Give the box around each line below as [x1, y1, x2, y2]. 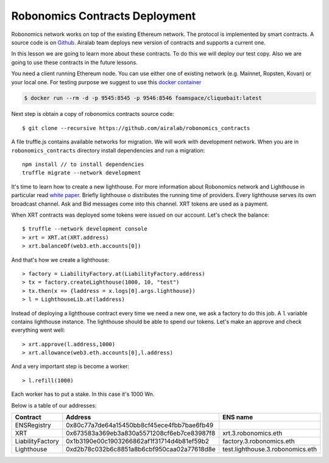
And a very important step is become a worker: [11, 363, 130, 370]
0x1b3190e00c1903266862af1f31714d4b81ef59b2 [66, 437, 210, 445]
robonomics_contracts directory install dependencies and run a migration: [11, 146, 205, 154]
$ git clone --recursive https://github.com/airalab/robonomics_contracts [22, 124, 250, 131]
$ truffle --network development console [22, 226, 147, 232]
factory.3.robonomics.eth [222, 437, 295, 445]
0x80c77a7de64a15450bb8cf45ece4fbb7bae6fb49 [66, 421, 214, 429]
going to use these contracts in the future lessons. [11, 59, 138, 66]
